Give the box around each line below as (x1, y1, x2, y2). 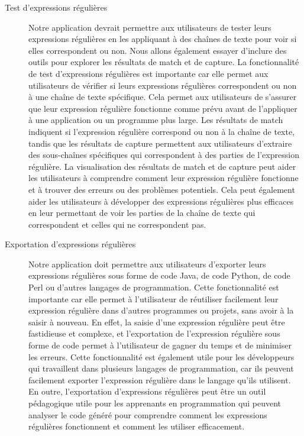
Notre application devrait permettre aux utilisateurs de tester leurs (28, 21, 271, 33)
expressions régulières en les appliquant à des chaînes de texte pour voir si (28, 33, 297, 45)
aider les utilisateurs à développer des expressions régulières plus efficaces (28, 195, 294, 207)
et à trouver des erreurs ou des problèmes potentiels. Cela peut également (28, 183, 295, 195)
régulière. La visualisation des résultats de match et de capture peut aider (28, 160, 296, 172)
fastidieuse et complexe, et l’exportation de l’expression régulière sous (28, 327, 280, 340)
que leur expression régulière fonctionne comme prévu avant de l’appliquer (28, 102, 297, 114)
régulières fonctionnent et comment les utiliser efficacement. (28, 420, 245, 432)
